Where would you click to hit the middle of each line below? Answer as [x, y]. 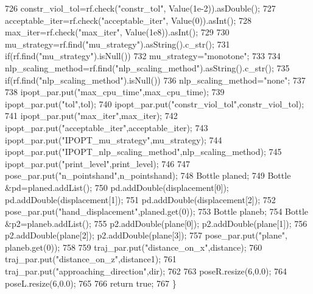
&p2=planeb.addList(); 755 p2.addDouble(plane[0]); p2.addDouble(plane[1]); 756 [156, 223]
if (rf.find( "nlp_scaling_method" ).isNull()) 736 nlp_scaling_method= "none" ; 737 [155, 80]
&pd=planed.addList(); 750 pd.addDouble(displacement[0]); [117, 187]
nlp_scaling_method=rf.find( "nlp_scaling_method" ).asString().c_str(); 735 [147, 67]
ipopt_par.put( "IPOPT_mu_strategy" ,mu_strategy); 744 [114, 139]
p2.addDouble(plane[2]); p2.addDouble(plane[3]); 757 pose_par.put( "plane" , [146, 235]
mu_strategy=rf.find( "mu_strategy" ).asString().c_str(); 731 [118, 44]
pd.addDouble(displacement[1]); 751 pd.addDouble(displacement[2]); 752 [140, 199]
